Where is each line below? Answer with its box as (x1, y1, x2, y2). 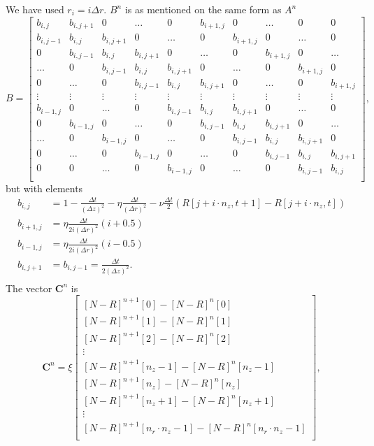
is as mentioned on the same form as (124, 2, 282, 16)
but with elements (6, 180, 83, 195)
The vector (6, 280, 52, 295)
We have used (6, 2, 64, 16)
